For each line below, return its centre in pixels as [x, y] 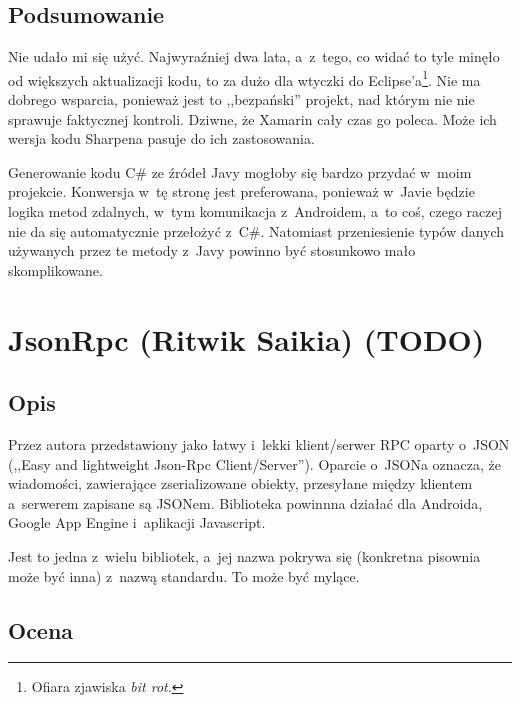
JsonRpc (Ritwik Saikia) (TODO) [246, 338]
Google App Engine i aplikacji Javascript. [137, 522]
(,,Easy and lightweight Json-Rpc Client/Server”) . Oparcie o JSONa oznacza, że [254, 463]
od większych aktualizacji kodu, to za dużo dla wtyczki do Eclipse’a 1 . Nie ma [244, 78]
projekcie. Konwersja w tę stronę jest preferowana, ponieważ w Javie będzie [241, 191]
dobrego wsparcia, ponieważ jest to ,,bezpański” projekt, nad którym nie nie [241, 99]
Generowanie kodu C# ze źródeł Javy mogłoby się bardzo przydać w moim [240, 171]
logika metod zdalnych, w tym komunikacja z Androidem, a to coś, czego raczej [255, 211]
